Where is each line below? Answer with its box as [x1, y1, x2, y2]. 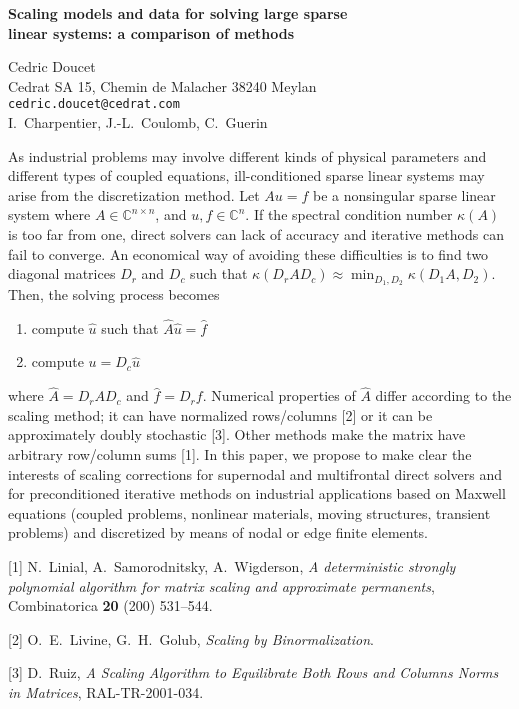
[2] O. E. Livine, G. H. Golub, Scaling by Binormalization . [8, 628, 374, 649]
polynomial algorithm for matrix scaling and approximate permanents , [8, 575, 435, 596]
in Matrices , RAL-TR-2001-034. [8, 681, 204, 702]
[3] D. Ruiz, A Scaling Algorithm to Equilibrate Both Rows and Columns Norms [8, 662, 499, 683]
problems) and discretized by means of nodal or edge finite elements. [8, 522, 429, 543]
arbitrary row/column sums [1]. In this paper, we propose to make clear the [8, 444, 472, 465]
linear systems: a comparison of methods [8, 22, 295, 43]
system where [8, 204, 91, 225]
